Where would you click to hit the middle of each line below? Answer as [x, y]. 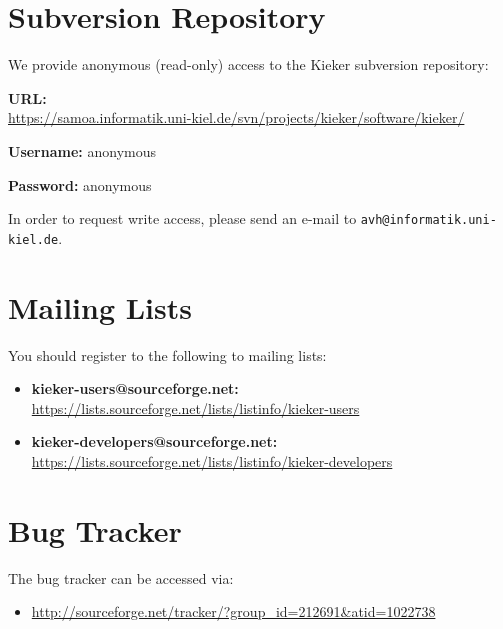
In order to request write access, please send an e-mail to [182, 218]
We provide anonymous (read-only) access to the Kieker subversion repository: [248, 64]
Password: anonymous [80, 184]
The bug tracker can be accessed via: [121, 577]
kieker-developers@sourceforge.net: [154, 441]
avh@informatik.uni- [428, 220]
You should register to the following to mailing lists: [167, 354]
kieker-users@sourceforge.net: [135, 388]
